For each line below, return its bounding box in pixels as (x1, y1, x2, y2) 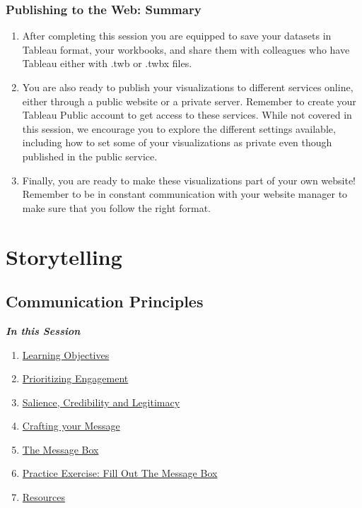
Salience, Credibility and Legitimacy (22, 394, 180, 409)
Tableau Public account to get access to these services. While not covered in (22, 107, 352, 122)
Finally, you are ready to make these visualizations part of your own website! (22, 172, 356, 187)
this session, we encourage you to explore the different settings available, (22, 121, 336, 136)
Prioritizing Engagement (22, 371, 129, 386)
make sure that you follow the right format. (22, 200, 211, 215)
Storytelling (6, 242, 122, 271)
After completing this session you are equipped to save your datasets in (22, 28, 332, 43)
